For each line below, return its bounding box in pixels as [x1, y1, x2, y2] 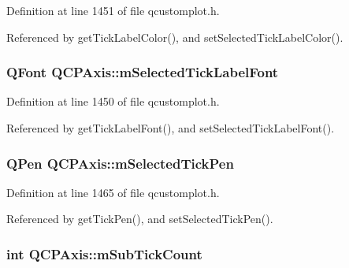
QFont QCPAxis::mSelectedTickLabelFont [6, 62, 279, 82]
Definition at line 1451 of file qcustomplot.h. [6, 2, 220, 18]
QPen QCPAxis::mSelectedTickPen [6, 153, 234, 173]
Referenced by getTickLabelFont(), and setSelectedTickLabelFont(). [6, 120, 335, 136]
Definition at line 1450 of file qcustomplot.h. [6, 93, 220, 110]
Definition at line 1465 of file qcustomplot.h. [6, 184, 220, 200]
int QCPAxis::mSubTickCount [6, 244, 202, 263]
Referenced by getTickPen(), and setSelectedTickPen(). [6, 210, 273, 227]
